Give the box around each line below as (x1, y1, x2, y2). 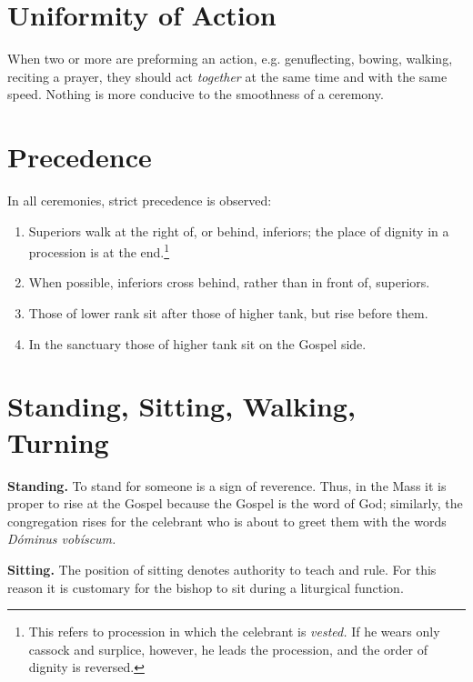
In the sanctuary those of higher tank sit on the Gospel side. (28, 334, 367, 353)
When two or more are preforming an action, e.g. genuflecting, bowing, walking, (7, 49, 453, 68)
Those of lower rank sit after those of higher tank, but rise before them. (28, 304, 428, 323)
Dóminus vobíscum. (7, 529, 116, 548)
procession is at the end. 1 (28, 240, 170, 261)
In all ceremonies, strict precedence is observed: (7, 191, 272, 210)
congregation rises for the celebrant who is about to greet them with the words (7, 511, 447, 530)
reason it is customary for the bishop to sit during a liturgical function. (7, 577, 404, 597)
